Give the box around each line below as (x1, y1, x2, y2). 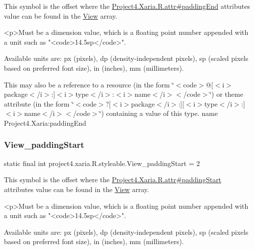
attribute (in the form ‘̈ (4, 98, 74, 109)
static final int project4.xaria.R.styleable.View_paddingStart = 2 (4, 158, 200, 168)
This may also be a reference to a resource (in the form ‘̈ (4, 79, 174, 89)
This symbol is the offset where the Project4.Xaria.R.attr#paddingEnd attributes (4, 1, 250, 11)
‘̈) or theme (209, 89, 243, 99)
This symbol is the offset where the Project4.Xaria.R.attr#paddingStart (4, 174, 222, 185)
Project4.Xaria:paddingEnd (4, 117, 86, 128)
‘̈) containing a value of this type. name (99, 108, 218, 118)
